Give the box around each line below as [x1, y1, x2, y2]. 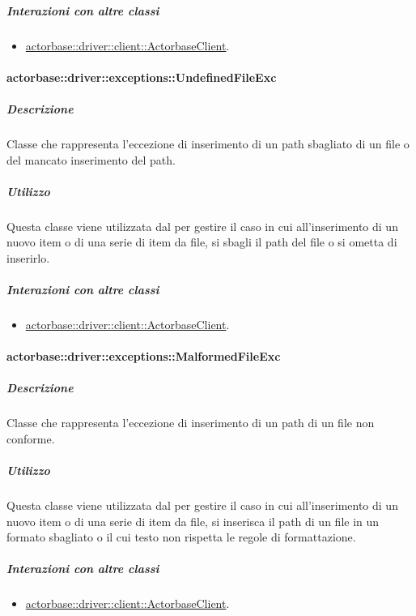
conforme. [6, 430, 55, 447]
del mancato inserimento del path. [6, 151, 176, 168]
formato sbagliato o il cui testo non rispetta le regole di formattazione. [6, 528, 356, 545]
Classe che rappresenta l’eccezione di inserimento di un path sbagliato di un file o [6, 135, 410, 152]
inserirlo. [6, 249, 50, 266]
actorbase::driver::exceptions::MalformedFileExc [6, 348, 281, 365]
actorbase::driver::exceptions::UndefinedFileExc [6, 68, 277, 85]
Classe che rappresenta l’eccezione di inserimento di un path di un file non [6, 414, 375, 431]
